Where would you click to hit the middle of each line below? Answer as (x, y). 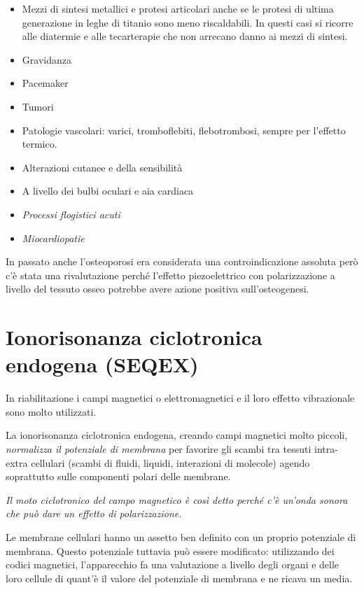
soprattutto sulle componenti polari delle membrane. (118, 476)
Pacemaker (45, 83)
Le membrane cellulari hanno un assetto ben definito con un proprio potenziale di (181, 536)
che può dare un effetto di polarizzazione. (94, 513)
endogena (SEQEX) (102, 364)
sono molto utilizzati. (51, 411)
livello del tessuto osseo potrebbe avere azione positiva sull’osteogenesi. (157, 289)
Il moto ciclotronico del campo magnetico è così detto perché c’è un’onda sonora (177, 499)
